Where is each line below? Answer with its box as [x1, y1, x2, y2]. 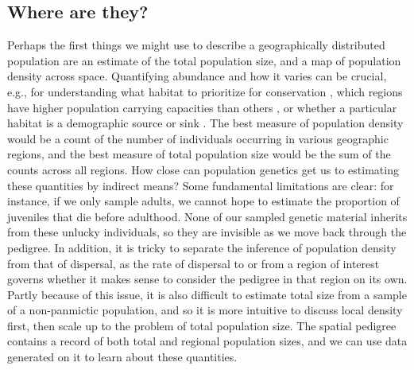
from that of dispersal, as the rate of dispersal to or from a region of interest [7, 255, 380, 271]
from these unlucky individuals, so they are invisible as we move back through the [7, 224, 407, 240]
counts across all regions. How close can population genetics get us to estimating [7, 161, 399, 177]
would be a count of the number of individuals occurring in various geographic [7, 130, 389, 146]
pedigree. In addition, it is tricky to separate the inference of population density [7, 239, 397, 255]
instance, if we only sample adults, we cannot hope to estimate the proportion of [7, 193, 400, 209]
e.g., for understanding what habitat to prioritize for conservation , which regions [7, 83, 403, 99]
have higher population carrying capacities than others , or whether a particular [7, 99, 397, 115]
